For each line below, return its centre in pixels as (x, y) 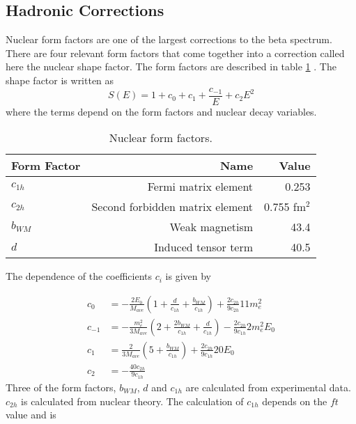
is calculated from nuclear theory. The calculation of (132, 401)
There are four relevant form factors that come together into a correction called (175, 53)
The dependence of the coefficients (79, 276)
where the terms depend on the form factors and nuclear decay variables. (161, 111)
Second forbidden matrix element (172, 207)
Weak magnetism (211, 227)
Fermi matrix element (200, 187)
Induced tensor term (204, 247)
